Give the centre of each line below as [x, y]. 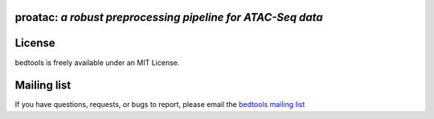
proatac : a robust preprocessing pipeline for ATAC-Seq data [169, 17]
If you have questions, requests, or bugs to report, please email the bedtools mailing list [160, 105]
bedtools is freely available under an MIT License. [97, 62]
